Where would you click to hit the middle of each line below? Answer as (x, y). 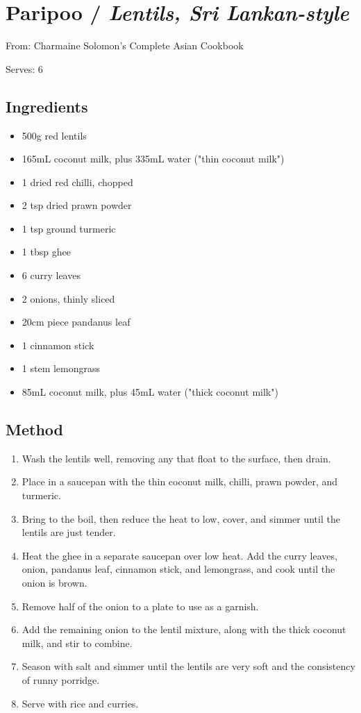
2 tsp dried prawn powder (77, 205)
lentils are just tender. (69, 532)
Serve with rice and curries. (80, 703)
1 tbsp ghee (46, 252)
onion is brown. (54, 582)
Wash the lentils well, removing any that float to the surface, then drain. (176, 458)
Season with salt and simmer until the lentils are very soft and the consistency (188, 666)
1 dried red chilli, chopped (77, 182)
